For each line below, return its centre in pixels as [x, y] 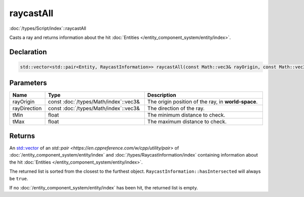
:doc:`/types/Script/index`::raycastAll [48, 28]
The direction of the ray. [176, 109]
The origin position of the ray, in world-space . [202, 102]
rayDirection [27, 109]
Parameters [28, 83]
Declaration [28, 52]
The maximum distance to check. [187, 122]
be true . [19, 178]
